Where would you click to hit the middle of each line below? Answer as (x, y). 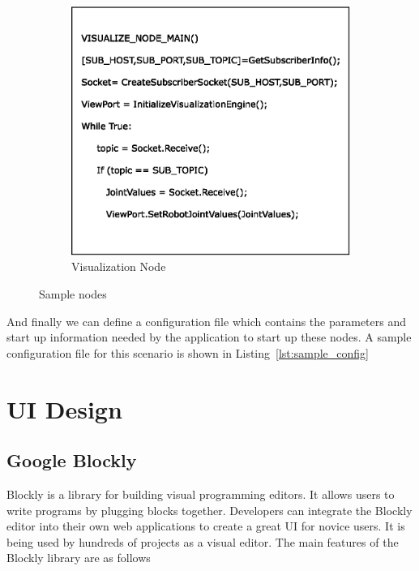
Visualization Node (119, 266)
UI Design (64, 408)
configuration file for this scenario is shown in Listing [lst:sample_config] (188, 352)
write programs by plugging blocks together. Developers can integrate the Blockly (209, 510)
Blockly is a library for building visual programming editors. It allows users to (201, 494)
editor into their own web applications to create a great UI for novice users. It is (206, 526)
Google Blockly (72, 460)
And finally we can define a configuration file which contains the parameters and (207, 321)
